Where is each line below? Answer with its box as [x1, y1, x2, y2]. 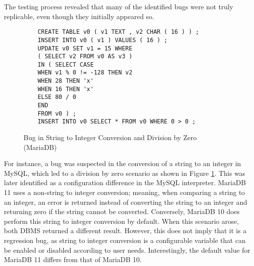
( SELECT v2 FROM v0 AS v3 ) [37, 53, 132, 60]
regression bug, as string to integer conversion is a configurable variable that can [4, 235, 246, 245]
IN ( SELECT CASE [37, 61, 94, 68]
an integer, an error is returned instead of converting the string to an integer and [4, 196, 248, 207]
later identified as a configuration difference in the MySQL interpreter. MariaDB [4, 177, 246, 188]
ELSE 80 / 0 [37, 94, 76, 101]
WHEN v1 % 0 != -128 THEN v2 [37, 69, 132, 76]
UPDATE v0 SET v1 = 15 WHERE [37, 45, 132, 52]
